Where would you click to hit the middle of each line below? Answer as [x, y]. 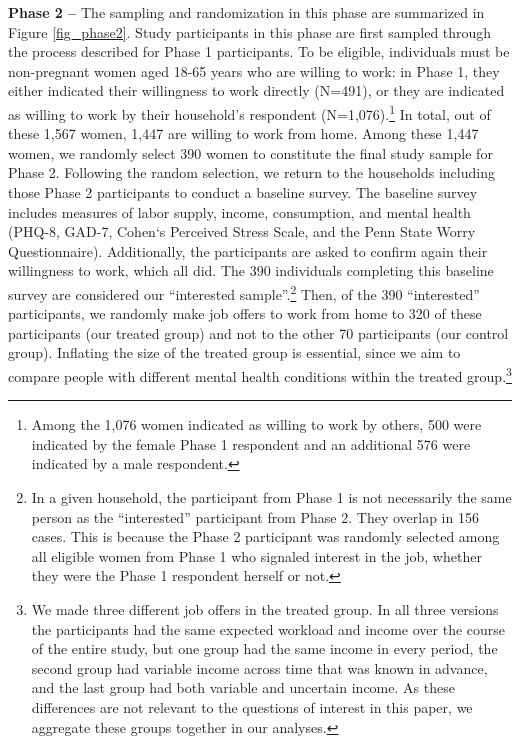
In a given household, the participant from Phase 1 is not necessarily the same [271, 497]
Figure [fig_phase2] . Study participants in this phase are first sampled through [250, 31]
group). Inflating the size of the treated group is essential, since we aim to [234, 352]
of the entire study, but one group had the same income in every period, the [264, 648]
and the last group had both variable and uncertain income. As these [243, 687]
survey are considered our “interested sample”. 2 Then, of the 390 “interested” [244, 292]
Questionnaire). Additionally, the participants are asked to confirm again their [248, 250]
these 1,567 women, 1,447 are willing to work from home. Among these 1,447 [243, 133]
